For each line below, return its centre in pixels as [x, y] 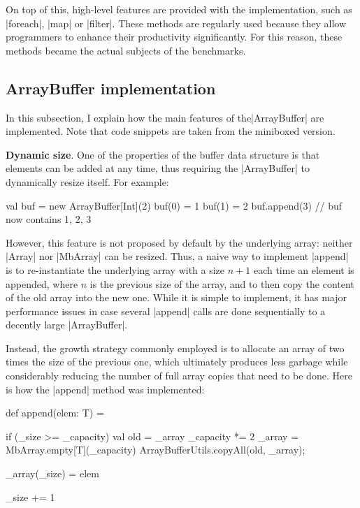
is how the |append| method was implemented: [105, 389]
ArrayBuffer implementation [111, 88]
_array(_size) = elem [52, 473]
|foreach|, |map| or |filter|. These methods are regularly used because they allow [176, 23]
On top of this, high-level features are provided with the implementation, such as [179, 9]
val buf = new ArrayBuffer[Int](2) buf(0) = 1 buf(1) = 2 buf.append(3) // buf [174, 205]
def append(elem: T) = [55, 413]
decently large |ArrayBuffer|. [67, 325]
